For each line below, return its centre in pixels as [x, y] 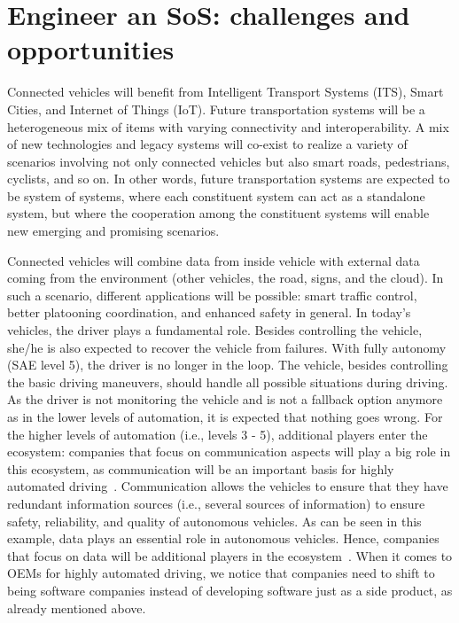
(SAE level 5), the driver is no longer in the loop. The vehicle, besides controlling [228, 365]
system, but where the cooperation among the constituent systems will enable [218, 213]
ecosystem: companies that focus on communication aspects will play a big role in [229, 452]
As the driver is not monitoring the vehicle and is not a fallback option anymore [225, 399]
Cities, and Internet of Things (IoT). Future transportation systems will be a [216, 109]
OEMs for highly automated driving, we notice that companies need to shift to [221, 573]
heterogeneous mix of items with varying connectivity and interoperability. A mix [228, 126]
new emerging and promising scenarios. [113, 231]
